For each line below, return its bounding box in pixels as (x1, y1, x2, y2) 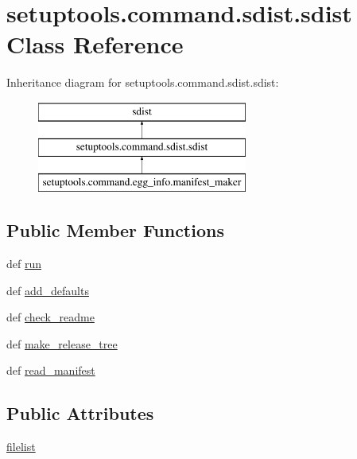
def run (6, 255, 42, 272)
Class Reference (6, 28, 184, 60)
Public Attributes (6, 401, 154, 426)
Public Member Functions (6, 218, 224, 243)
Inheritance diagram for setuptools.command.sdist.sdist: (6, 74, 279, 91)
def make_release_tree (6, 335, 118, 352)
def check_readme (6, 309, 95, 325)
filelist (6, 438, 36, 455)
